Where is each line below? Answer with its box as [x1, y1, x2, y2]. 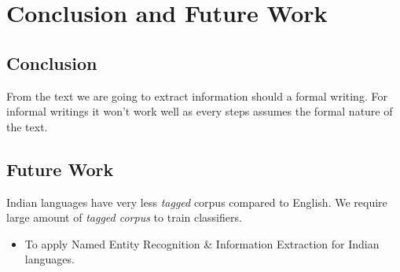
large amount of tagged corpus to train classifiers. [6, 209, 242, 226]
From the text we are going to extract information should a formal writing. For [6, 87, 387, 104]
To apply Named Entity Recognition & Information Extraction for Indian [24, 235, 380, 252]
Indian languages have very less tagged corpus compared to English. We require [6, 193, 387, 210]
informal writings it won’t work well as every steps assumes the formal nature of [6, 103, 393, 119]
